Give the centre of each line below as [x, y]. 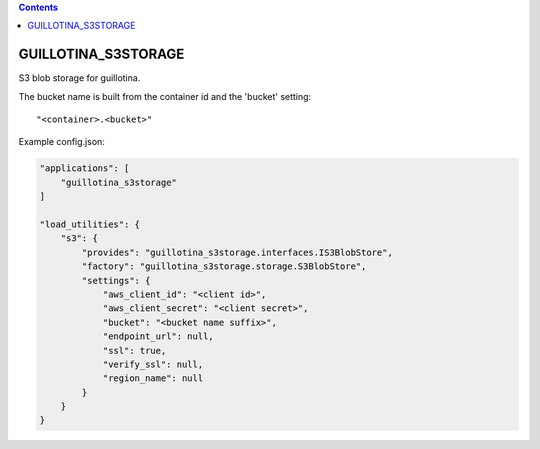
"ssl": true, [134, 350]
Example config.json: [61, 142]
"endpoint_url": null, [158, 336]
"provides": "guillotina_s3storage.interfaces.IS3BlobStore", [237, 252]
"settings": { [116, 280]
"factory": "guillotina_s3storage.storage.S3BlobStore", [224, 266]
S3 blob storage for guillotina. [79, 78]
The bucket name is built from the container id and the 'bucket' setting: [165, 96]
